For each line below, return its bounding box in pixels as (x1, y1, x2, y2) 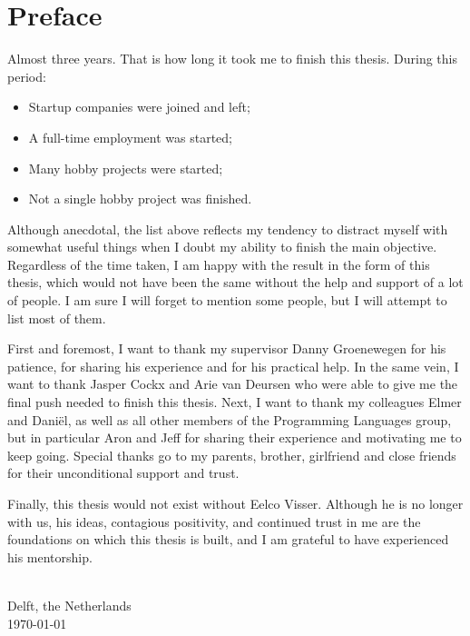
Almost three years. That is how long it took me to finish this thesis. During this (7, 49, 457, 68)
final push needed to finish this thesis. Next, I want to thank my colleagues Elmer (7, 393, 462, 412)
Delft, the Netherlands (7, 595, 132, 614)
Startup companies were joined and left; (28, 97, 250, 116)
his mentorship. (7, 547, 93, 566)
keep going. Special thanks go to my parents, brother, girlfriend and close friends (7, 445, 456, 464)
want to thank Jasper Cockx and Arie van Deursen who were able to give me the (7, 374, 458, 393)
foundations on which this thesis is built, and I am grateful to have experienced (7, 530, 449, 549)
